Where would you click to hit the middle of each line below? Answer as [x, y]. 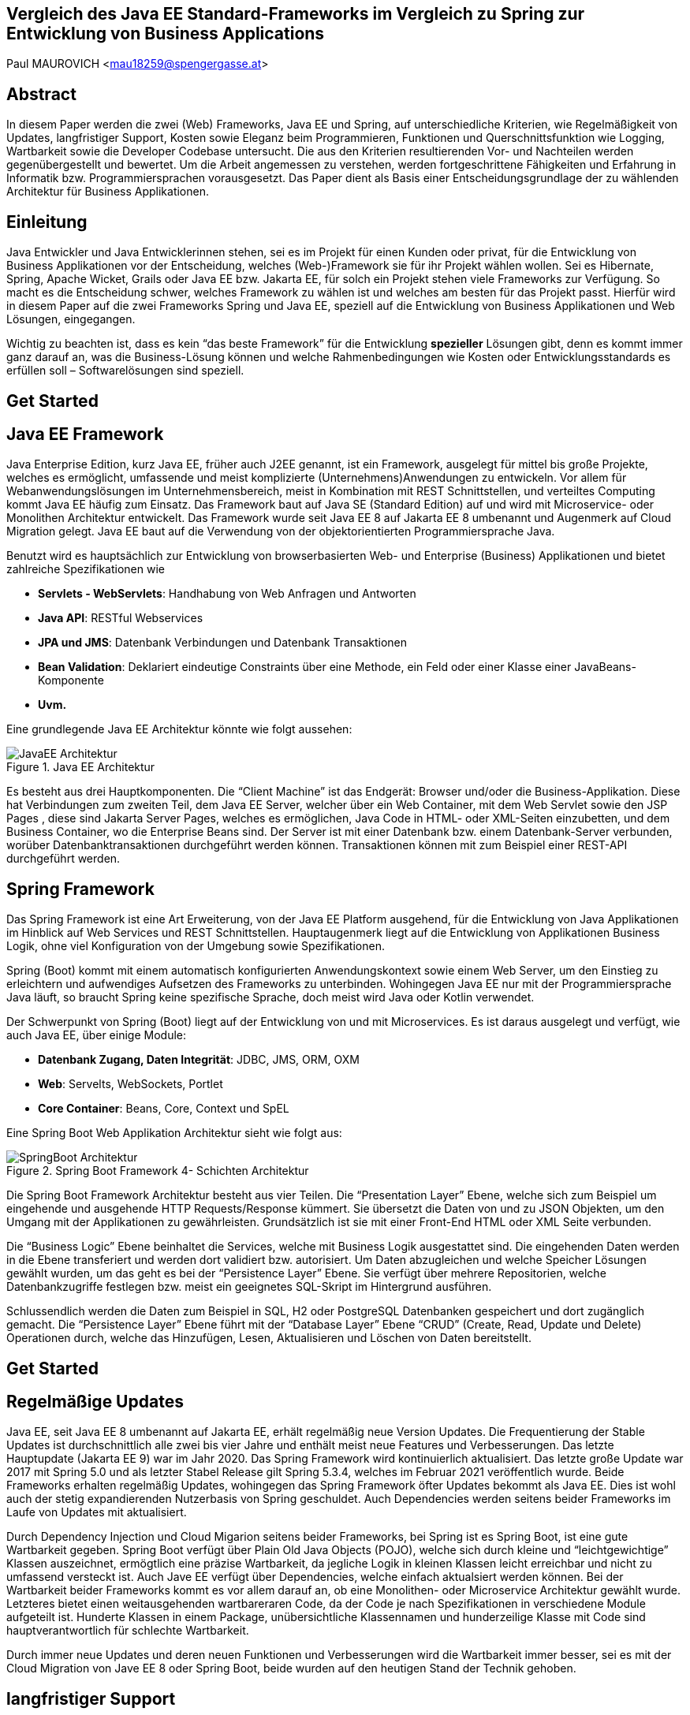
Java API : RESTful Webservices [121, 618]
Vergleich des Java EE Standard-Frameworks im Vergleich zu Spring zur [296, 14]
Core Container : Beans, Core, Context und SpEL [164, 1109]
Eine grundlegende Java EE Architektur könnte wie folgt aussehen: [179, 729]
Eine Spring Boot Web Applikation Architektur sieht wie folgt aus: [174, 1133]
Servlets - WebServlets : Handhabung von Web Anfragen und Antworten [227, 594]
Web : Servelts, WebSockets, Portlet [131, 1084]
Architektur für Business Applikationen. [108, 192]
